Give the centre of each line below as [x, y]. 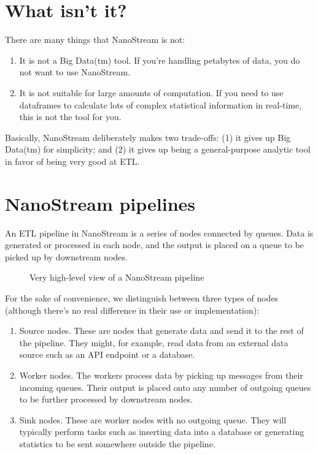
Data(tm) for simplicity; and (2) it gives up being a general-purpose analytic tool [158, 149]
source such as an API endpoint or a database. [107, 354]
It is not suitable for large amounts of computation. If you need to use [151, 92]
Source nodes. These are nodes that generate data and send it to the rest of [161, 331]
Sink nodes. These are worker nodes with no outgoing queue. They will [153, 419]
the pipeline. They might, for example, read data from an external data [154, 342]
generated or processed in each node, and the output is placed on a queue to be [154, 245]
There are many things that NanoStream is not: [95, 40]
